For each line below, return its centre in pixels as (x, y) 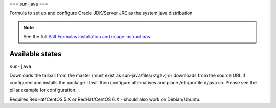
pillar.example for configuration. (43, 90)
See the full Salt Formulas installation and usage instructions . (87, 37)
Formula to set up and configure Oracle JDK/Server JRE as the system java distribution (101, 13)
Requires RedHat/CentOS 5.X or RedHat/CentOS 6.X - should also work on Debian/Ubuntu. (105, 99)
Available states (36, 54)
